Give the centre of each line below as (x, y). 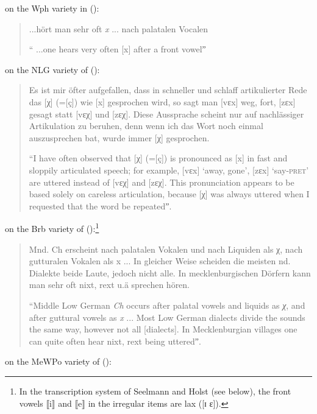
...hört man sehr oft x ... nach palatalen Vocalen (119, 28)
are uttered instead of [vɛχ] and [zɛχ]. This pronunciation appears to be (162, 182)
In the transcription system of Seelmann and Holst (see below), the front (155, 391)
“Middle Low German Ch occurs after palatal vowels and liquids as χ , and (167, 305)
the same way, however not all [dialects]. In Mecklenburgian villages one (163, 329)
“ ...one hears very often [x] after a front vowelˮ (117, 49)
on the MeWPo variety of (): (58, 361)
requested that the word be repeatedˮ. (100, 205)
